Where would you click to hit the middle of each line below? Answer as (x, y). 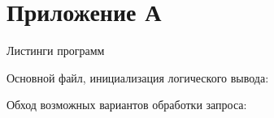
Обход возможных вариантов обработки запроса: (127, 105)
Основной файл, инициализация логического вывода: (138, 77)
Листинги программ (56, 51)
